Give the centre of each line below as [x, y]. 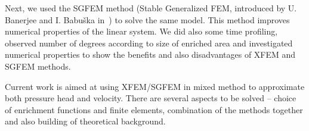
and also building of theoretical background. [85, 121]
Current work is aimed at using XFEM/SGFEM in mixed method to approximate [155, 86]
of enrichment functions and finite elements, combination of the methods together [154, 109]
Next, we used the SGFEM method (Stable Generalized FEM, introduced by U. [151, 8]
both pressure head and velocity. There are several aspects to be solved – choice [151, 98]
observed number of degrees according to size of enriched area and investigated [149, 43]
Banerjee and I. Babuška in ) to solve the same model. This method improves [147, 19]
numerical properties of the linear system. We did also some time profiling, [141, 31]
